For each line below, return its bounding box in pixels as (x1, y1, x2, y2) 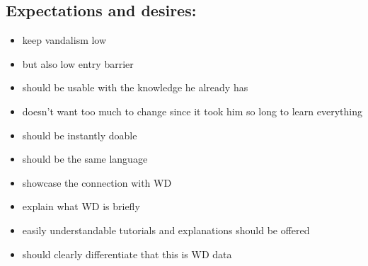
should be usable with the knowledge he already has (22, 80, 248, 95)
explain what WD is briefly (22, 199, 140, 214)
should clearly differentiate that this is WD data (22, 246, 232, 261)
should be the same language (22, 151, 148, 166)
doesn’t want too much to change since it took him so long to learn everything (22, 103, 362, 118)
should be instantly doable (22, 127, 137, 142)
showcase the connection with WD (22, 175, 172, 190)
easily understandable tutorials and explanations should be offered (22, 222, 310, 237)
